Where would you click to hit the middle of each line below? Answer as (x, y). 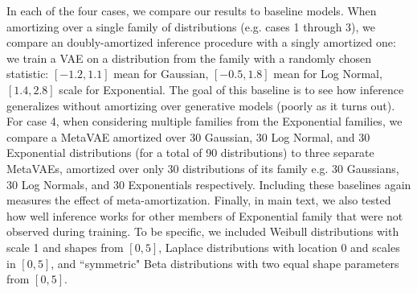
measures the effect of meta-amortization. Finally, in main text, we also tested (199, 200)
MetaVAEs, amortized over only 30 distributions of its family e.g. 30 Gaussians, (203, 168)
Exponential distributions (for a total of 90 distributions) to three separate (190, 153)
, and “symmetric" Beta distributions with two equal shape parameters (225, 263)
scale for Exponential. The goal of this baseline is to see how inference (231, 89)
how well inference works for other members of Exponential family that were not (205, 215)
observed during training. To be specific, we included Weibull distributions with (203, 231)
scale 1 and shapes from (65, 247)
